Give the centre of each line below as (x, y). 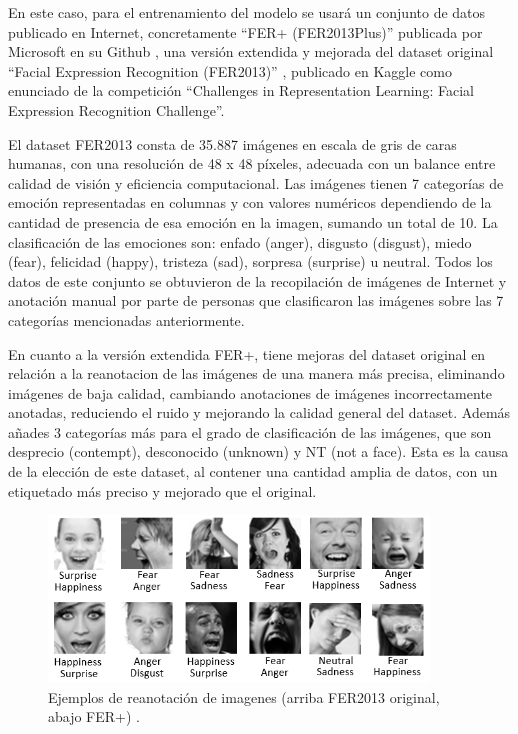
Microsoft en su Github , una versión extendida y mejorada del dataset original (251, 51)
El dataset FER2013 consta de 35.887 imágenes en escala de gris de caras (232, 143)
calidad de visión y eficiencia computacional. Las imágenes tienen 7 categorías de (256, 182)
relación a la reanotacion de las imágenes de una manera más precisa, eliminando (256, 373)
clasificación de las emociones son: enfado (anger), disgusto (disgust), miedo (240, 241)
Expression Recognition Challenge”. (116, 109)
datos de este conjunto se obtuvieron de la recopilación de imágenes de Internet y (257, 280)
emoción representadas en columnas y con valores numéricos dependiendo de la (250, 202)
